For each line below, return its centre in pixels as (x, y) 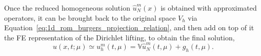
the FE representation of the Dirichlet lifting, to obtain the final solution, (119, 37)
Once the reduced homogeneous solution (67, 8)
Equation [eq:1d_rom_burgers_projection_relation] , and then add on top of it (129, 27)
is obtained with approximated (209, 8)
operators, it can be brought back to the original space (90, 17)
